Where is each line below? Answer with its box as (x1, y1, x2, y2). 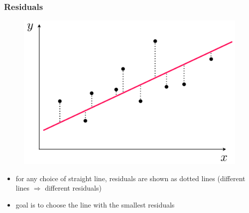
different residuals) (45, 183, 102, 193)
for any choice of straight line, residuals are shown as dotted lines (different (15, 173, 246, 183)
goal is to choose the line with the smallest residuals (15, 200, 175, 210)
